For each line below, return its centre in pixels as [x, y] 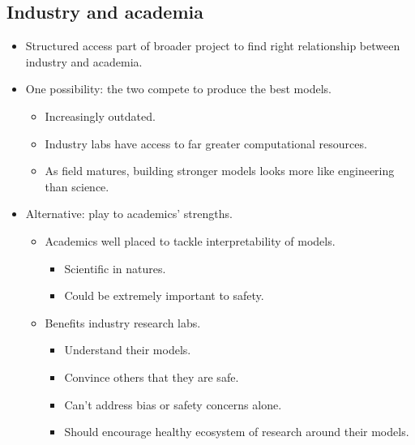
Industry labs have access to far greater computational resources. [206, 143]
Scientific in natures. [115, 268]
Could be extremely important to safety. [164, 295]
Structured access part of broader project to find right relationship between [213, 46]
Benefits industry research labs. [123, 322]
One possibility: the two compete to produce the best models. [178, 89]
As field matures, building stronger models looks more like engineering [220, 171]
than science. [77, 186]
